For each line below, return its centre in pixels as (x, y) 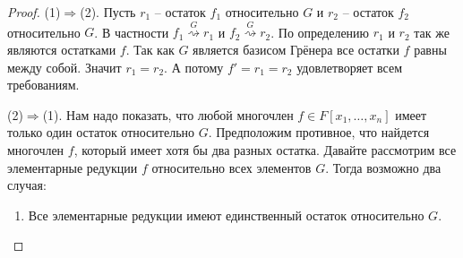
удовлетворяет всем (350, 67)
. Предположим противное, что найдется (319, 132)
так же (432, 32)
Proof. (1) (34, 12)
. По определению (320, 32)
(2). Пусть (108, 12)
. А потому (194, 67)
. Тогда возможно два (383, 167)
